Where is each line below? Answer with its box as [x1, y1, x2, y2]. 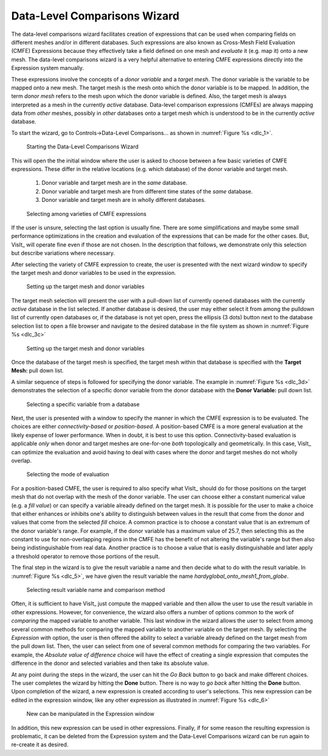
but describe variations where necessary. [11, 249, 115, 257]
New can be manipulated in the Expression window [26, 710, 155, 718]
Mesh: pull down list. [11, 367, 64, 374]
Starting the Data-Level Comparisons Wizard [26, 143, 139, 150]
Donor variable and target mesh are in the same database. [41, 179, 188, 187]
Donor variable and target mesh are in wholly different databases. [41, 196, 206, 204]
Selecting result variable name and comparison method [26, 586, 165, 594]
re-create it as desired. [11, 741, 69, 748]
